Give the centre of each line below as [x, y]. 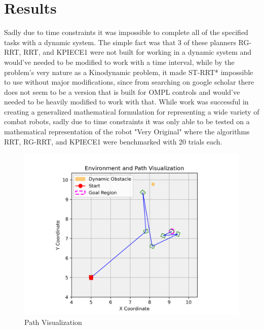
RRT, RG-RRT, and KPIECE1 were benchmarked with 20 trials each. [113, 141]
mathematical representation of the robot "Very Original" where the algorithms [127, 132]
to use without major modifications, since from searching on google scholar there [129, 82]
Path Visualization [53, 322]
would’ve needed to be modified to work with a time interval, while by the [119, 62]
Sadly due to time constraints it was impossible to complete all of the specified [126, 32]
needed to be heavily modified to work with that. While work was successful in [126, 102]
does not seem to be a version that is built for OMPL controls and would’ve [122, 92]
